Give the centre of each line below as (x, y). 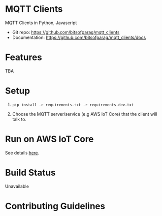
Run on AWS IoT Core (49, 139)
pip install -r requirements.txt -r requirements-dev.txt (73, 105)
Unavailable (17, 186)
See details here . (22, 153)
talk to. (19, 119)
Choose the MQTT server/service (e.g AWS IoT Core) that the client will (85, 114)
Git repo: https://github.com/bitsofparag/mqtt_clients (66, 32)
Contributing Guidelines (55, 206)
